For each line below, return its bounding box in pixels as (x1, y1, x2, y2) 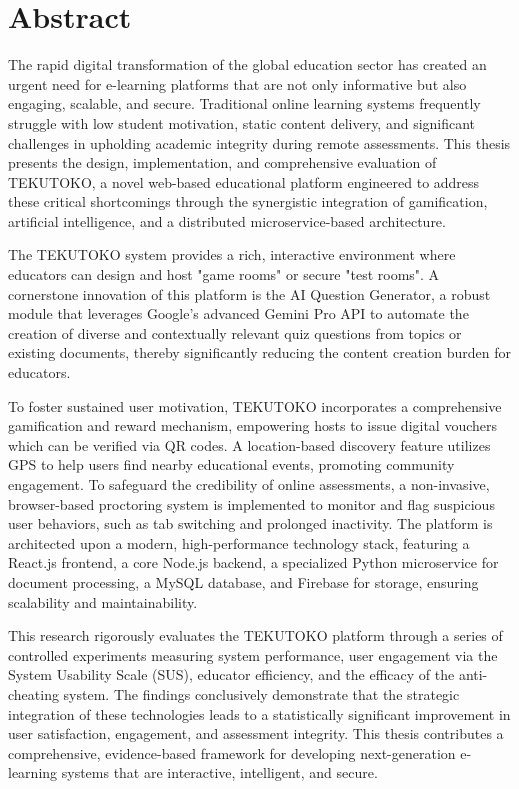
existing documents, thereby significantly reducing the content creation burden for (8, 342, 511, 363)
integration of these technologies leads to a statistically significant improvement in (8, 703, 511, 724)
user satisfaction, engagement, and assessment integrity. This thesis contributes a (8, 723, 504, 744)
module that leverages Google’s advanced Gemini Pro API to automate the (8, 303, 469, 324)
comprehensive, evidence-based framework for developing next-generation (8, 742, 456, 763)
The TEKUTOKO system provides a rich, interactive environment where (8, 244, 456, 265)
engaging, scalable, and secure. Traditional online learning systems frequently (8, 93, 481, 114)
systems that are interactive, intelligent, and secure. (61, 762, 378, 783)
